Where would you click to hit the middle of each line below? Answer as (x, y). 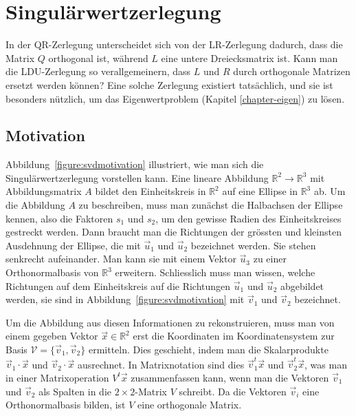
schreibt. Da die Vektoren (233, 391)
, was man (326, 364)
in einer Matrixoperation (57, 377)
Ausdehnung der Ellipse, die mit (73, 245)
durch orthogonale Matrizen (292, 71)
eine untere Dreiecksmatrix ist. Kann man (249, 58)
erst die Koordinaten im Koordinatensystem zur (234, 336)
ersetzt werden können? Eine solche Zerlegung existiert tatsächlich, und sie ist (169, 84)
